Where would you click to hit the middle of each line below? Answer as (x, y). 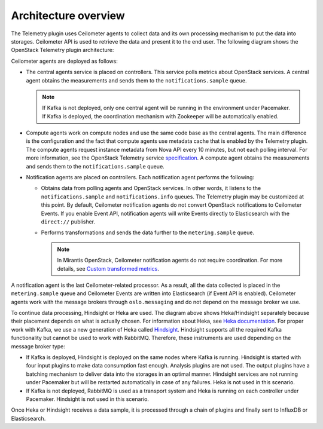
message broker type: (38, 346)
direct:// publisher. (68, 222)
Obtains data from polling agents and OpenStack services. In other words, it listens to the (151, 188)
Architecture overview (68, 16)
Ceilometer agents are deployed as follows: (64, 61)
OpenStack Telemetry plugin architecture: (63, 50)
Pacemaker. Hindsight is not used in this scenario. (88, 399)
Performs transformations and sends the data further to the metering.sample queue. (147, 232)
